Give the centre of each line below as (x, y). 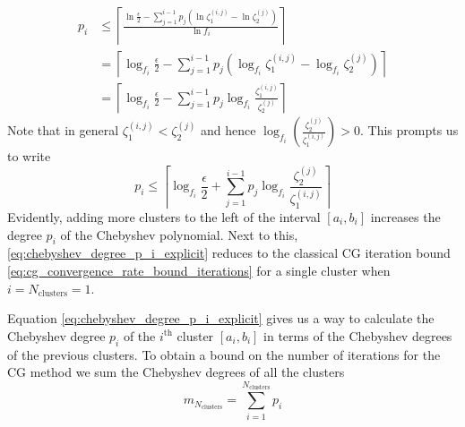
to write (29, 156)
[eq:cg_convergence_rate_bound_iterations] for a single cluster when (199, 271)
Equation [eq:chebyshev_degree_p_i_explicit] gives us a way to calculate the (221, 318)
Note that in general (63, 130)
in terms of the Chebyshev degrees (358, 335)
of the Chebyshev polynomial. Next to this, (179, 234)
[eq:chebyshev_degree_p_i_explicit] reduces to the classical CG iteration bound (229, 253)
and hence (228, 130)
